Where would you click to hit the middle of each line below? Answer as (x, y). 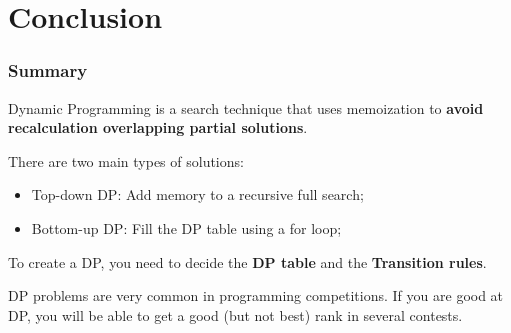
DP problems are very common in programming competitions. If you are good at (256, 295)
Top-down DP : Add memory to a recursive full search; (197, 194)
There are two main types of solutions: (126, 160)
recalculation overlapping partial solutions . (158, 127)
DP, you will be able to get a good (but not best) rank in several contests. (235, 314)
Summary (48, 70)
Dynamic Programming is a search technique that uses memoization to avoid (246, 107)
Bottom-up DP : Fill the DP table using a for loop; (186, 227)
